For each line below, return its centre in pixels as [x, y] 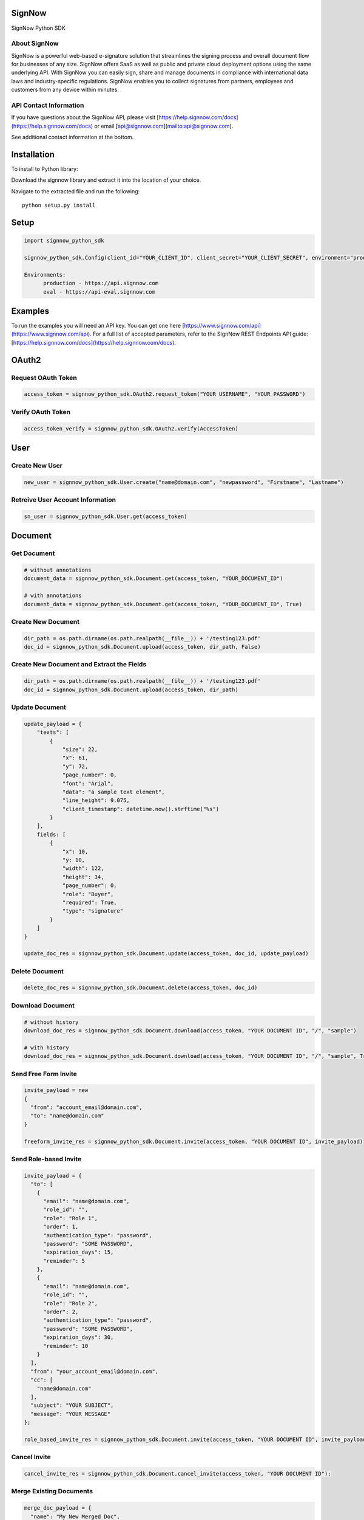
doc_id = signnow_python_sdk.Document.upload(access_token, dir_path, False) [142, 647]
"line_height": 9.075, [96, 800]
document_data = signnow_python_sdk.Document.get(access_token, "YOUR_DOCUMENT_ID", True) [163, 604]
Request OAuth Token [44, 378]
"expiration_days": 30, [79, 1337]
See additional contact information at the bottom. [72, 137]
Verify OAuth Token [41, 412]
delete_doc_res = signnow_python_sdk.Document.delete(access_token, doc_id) [141, 988]
